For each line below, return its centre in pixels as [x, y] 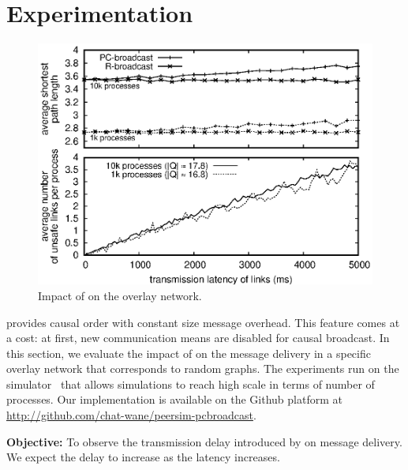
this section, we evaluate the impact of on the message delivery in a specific [189, 353]
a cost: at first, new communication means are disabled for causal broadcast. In [198, 338]
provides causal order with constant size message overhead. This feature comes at [203, 322]
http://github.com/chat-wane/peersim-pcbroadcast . [131, 415]
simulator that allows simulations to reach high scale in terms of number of [191, 384]
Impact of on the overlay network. [120, 295]
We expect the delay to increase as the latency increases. [143, 457]
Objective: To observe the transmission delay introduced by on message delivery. [204, 441]
